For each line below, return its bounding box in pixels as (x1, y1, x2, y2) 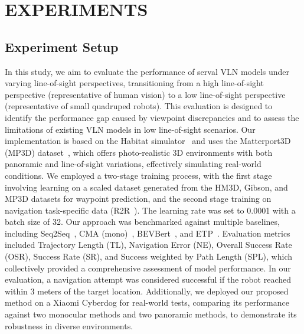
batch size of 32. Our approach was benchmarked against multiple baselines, (5, 215, 280, 228)
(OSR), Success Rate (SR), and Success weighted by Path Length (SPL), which (5, 250, 292, 263)
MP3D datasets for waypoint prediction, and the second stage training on (5, 192, 272, 205)
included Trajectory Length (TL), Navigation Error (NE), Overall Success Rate (5, 238, 292, 251)
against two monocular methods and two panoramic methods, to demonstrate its (5, 308, 297, 320)
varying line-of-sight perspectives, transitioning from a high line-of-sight (5, 77, 264, 89)
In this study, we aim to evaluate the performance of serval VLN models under (5, 65, 290, 77)
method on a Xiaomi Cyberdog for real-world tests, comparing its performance (5, 296, 289, 309)
